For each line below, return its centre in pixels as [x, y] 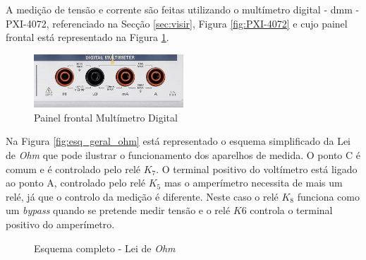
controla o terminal [291, 210]
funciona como [328, 196]
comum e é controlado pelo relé [73, 169]
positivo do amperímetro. [60, 224]
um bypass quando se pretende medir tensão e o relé [118, 210]
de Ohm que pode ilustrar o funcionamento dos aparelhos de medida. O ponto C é [183, 154]
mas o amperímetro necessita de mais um [253, 183]
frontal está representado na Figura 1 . [87, 37]
